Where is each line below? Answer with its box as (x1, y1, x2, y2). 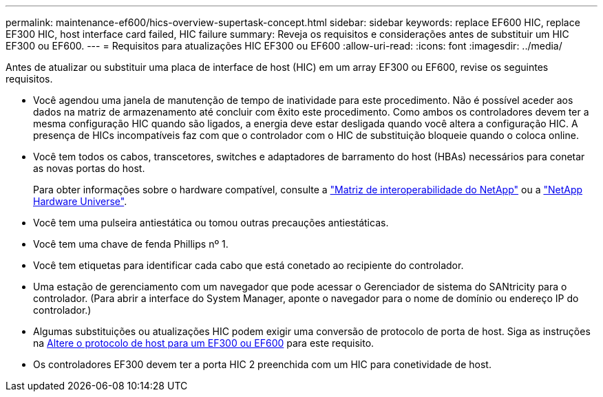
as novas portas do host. (33, 162, 145, 174)
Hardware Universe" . (33, 195, 127, 207)
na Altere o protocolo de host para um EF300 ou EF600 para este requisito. (33, 337, 374, 349)
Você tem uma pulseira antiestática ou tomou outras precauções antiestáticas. (33, 217, 389, 228)
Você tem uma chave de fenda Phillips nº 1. (33, 238, 229, 250)
